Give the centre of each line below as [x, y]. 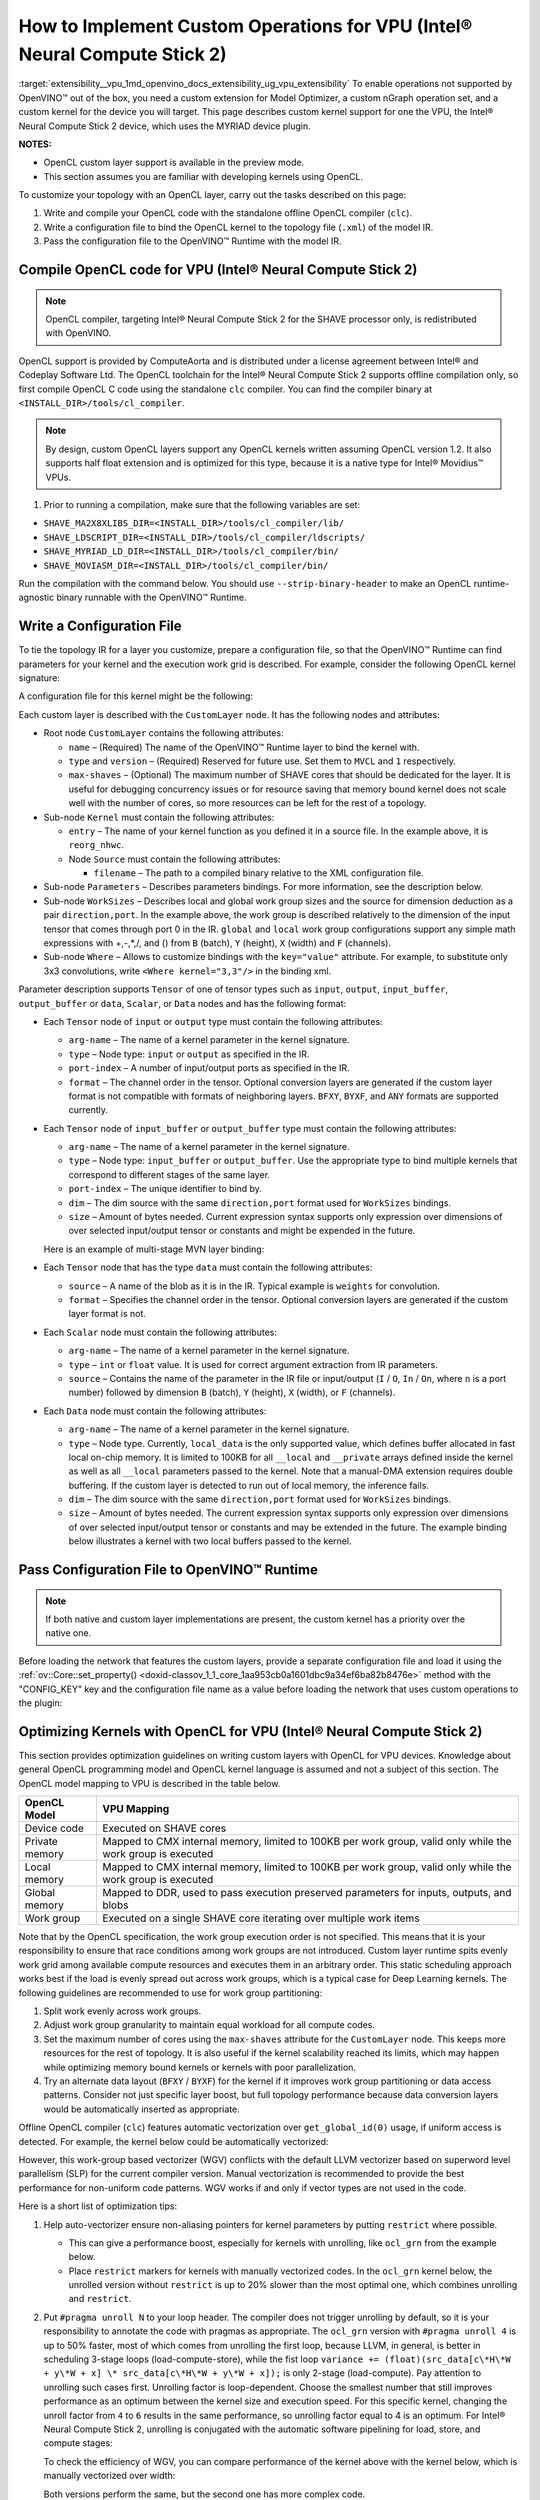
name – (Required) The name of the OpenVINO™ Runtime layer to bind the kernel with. [244, 747]
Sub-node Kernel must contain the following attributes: [159, 817]
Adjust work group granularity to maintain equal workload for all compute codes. [209, 2025]
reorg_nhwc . [96, 845]
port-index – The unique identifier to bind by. [165, 1189]
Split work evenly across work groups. [122, 2011]
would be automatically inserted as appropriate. [141, 2109]
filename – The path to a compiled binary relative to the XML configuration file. [258, 873]
